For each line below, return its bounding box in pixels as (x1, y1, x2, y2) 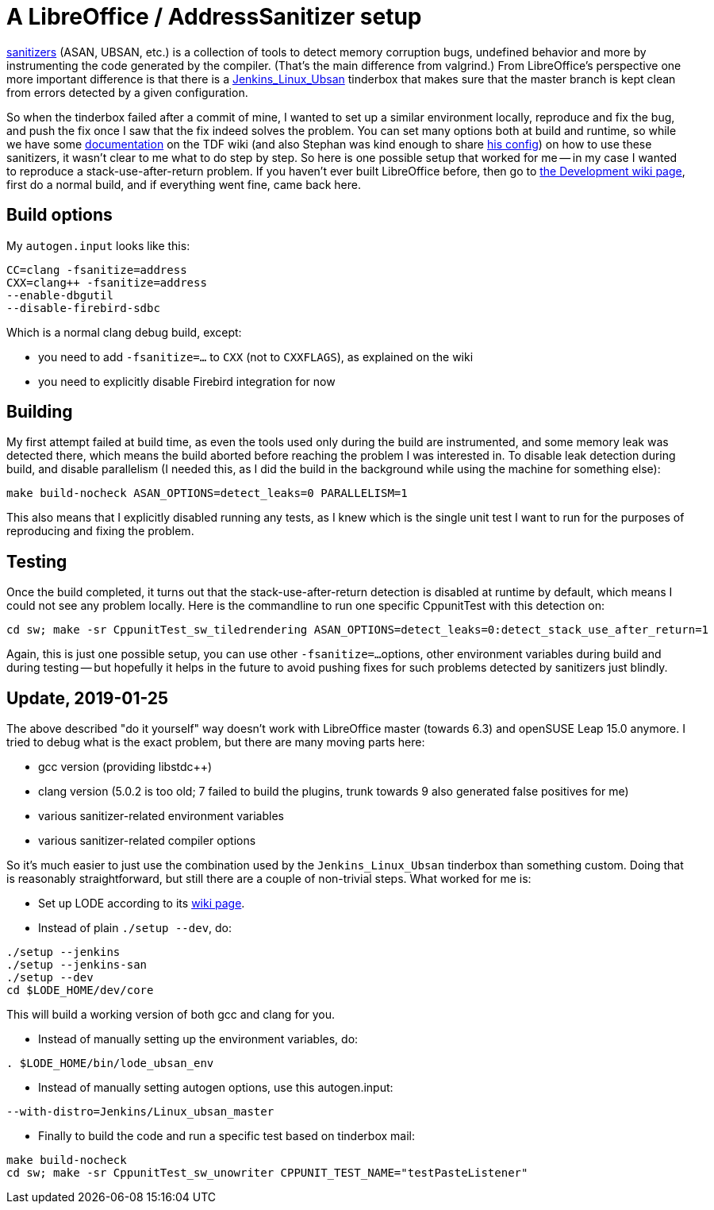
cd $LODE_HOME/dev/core (6, 984, 154, 997)
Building (6, 402, 73, 422)
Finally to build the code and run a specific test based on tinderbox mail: (38, 1129, 415, 1143)
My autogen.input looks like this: (6, 238, 190, 252)
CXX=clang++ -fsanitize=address (6, 276, 207, 289)
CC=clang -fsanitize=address (6, 263, 187, 276)
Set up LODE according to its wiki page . (38, 896, 245, 911)
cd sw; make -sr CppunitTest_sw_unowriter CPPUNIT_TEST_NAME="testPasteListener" (6, 1166, 528, 1180)
